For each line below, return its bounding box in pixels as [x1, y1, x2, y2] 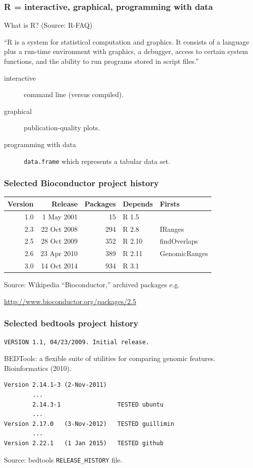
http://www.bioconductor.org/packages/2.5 [4, 296, 136, 306]
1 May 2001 [42, 211, 78, 221]
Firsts [159, 198, 180, 208]
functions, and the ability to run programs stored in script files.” [4, 56, 199, 66]
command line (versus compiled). [24, 89, 124, 100]
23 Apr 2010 [40, 248, 78, 259]
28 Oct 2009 [41, 236, 78, 246]
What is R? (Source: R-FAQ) [4, 20, 93, 30]
